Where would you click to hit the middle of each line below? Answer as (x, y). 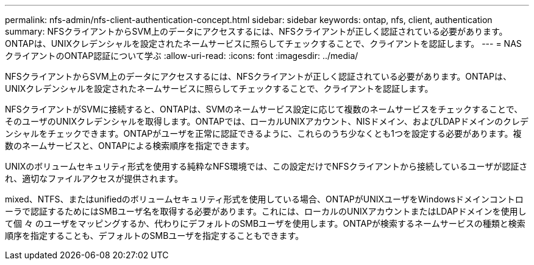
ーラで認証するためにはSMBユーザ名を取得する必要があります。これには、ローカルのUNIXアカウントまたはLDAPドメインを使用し (266, 211)
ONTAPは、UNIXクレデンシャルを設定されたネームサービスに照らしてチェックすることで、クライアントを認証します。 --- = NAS (263, 43)
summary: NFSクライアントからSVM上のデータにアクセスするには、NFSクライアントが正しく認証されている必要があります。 (256, 31)
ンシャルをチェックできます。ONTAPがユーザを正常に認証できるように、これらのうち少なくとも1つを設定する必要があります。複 (263, 133)
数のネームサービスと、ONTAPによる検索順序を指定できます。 (130, 146)
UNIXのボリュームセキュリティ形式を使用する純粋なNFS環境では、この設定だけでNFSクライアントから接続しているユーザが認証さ (266, 166)
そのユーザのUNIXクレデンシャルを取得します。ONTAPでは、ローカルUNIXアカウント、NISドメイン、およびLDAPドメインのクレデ (267, 121)
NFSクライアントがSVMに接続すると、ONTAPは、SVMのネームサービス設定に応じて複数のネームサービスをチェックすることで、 (264, 109)
